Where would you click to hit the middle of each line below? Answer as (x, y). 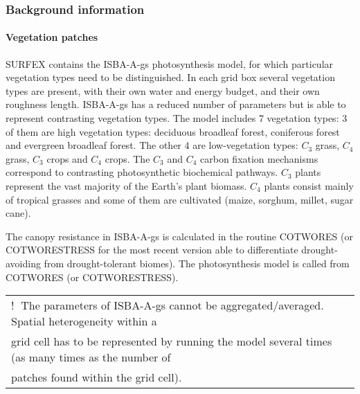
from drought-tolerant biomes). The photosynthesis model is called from (197, 263)
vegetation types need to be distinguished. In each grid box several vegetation (170, 77)
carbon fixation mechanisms (259, 158)
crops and (67, 158)
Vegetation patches (52, 37)
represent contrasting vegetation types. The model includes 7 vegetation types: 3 (177, 118)
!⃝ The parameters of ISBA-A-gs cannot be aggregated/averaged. (168, 305)
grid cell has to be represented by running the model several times (172, 341)
